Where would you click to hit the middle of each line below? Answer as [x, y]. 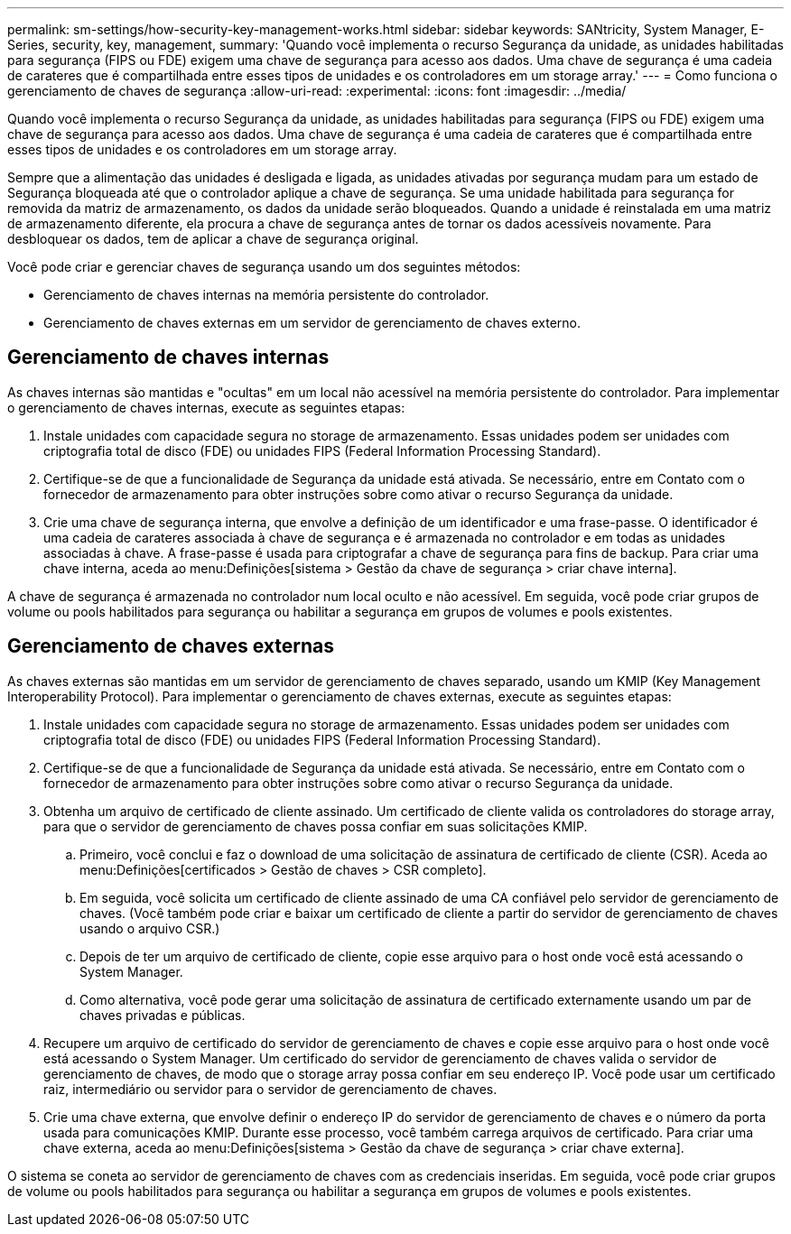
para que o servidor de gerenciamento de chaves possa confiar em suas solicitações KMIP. [316, 826]
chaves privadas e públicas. [163, 1015]
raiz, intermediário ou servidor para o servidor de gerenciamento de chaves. [270, 1089]
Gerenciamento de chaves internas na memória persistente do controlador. [266, 295]
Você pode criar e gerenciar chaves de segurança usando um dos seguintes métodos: [264, 267]
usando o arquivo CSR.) [150, 928]
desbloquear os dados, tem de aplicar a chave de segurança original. [213, 239]
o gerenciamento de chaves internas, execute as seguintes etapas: [206, 407]
